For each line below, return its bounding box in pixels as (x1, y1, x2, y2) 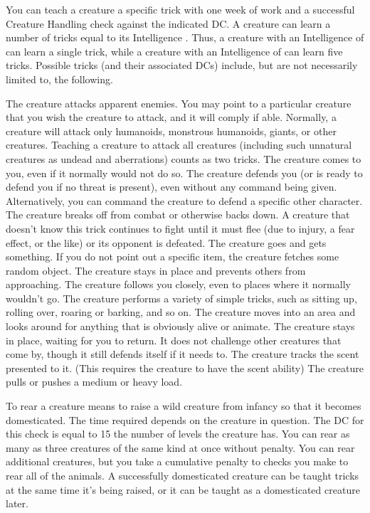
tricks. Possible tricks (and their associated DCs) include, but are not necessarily (6, 58, 358, 73)
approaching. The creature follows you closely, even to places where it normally (6, 277, 351, 292)
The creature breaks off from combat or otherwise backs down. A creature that (6, 207, 350, 222)
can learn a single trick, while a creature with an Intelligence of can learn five (6, 43, 343, 58)
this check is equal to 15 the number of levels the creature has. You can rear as (6, 426, 350, 441)
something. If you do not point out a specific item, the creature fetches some (6, 249, 339, 264)
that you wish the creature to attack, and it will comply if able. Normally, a (6, 110, 337, 125)
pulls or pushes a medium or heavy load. (6, 374, 183, 389)
